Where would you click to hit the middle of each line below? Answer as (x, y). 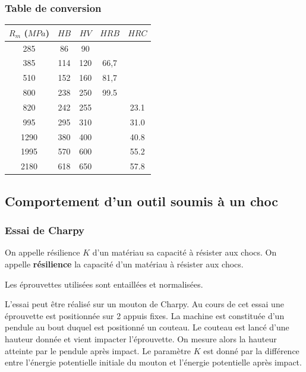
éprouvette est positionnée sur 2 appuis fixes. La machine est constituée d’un (145, 315)
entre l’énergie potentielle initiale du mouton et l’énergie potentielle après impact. (153, 362)
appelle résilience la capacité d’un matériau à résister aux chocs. (124, 264)
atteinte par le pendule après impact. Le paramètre (98, 350)
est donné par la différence (251, 350)
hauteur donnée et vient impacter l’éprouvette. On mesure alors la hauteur (141, 338)
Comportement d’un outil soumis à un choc (141, 201)
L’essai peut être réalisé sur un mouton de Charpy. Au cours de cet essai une (144, 304)
